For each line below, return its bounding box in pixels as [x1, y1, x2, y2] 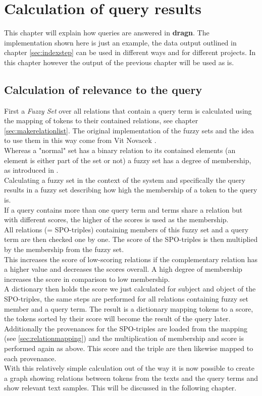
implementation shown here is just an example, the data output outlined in [4, 37, 237, 47]
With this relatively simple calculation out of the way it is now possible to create [4, 363, 254, 373]
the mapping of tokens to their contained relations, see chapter [4, 115, 198, 126]
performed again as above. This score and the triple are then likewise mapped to [4, 342, 253, 353]
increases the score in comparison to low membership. [4, 273, 170, 284]
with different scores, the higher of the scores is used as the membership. [4, 214, 229, 225]
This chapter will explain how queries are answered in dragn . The [4, 27, 209, 38]
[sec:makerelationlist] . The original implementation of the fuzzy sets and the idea [4, 125, 254, 135]
